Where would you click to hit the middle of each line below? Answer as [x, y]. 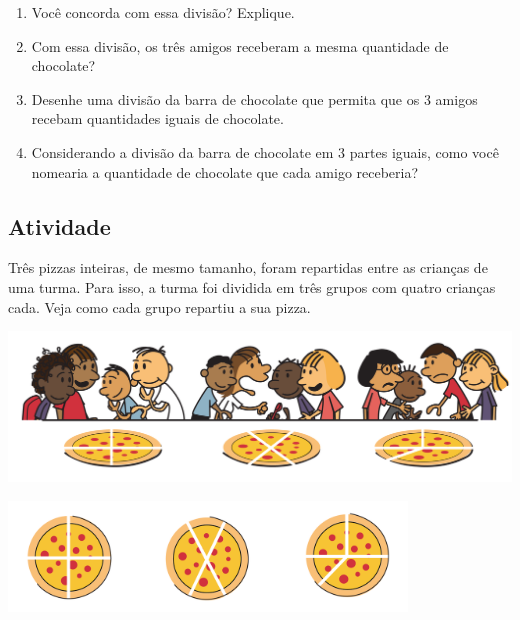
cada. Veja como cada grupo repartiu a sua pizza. [159, 306]
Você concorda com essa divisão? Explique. [163, 12]
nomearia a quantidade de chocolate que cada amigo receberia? [225, 171]
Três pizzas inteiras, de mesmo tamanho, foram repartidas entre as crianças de [248, 267]
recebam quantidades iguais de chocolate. [157, 118]
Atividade [59, 225]
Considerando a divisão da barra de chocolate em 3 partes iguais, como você [265, 151]
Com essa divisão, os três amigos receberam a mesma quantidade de [240, 45]
